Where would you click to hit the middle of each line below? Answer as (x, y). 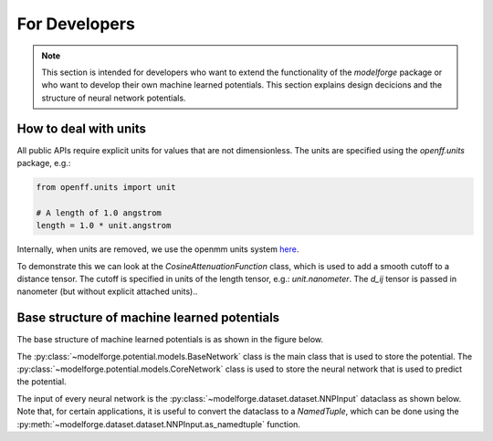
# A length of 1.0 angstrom (99, 213)
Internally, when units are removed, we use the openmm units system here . (158, 249)
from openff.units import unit (106, 187)
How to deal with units (81, 128)
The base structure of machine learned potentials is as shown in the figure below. (170, 340)
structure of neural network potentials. (114, 98)
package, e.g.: (44, 163)
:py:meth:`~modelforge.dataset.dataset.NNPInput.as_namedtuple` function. (159, 424)
